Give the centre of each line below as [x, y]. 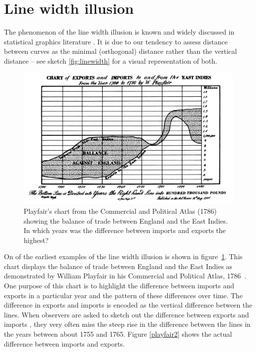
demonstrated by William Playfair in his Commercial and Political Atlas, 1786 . [125, 276]
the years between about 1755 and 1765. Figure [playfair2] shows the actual [118, 334]
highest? [36, 240]
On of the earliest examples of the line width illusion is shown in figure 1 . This [123, 256]
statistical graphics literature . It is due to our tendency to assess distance [116, 41]
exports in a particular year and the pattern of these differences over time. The [123, 295]
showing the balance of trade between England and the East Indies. [126, 220]
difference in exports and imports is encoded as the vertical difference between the [128, 305]
